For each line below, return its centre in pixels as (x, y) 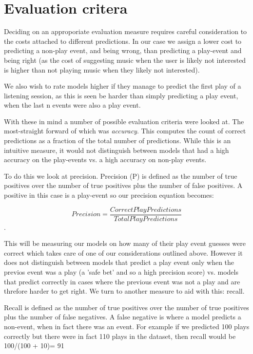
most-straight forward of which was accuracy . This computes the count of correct (125, 131)
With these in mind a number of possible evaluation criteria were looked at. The (124, 121)
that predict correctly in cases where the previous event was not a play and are (122, 281)
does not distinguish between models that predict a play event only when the (119, 262)
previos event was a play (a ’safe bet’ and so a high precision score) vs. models (121, 272)
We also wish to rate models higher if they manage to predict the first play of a (123, 86)
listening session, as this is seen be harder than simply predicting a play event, (121, 95)
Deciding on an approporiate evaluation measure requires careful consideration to (126, 31)
